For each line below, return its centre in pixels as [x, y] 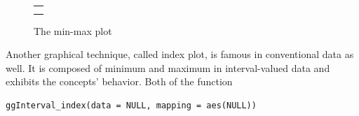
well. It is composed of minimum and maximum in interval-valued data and [168, 67]
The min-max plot [73, 30]
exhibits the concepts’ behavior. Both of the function [119, 81]
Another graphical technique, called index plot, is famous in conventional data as [180, 54]
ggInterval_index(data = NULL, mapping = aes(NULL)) [131, 105]
